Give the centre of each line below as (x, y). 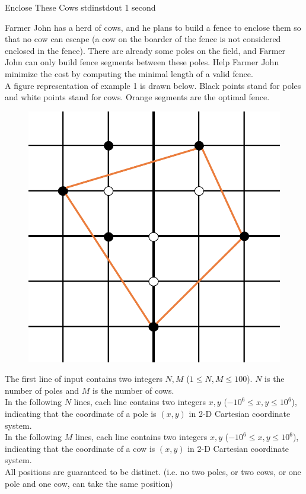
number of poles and (42, 390)
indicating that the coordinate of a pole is (81, 414)
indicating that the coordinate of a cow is (80, 448)
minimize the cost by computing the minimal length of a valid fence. (129, 73)
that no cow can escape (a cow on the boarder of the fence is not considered (143, 39)
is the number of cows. (133, 390)
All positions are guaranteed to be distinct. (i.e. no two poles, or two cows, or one (153, 472)
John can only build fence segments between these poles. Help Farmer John (142, 62)
